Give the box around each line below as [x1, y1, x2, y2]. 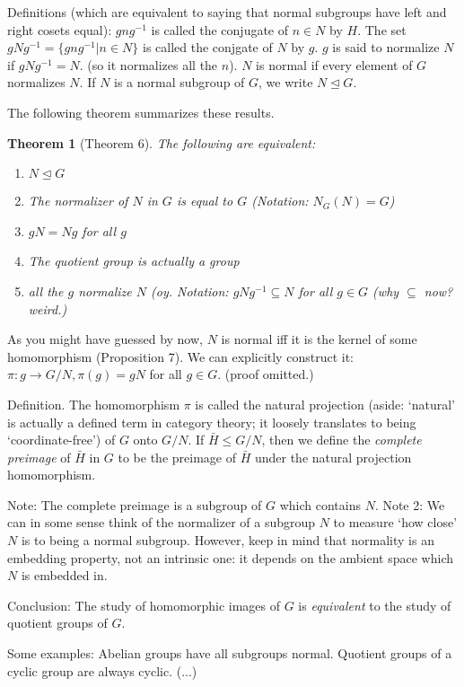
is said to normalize [332, 38, 440, 57]
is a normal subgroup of [114, 73, 245, 92]
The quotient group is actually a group [28, 251, 240, 270]
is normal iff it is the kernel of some [221, 330, 417, 348]
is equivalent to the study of [298, 595, 451, 614]
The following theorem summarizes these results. [7, 102, 275, 121]
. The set [357, 20, 407, 39]
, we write [258, 73, 313, 92]
